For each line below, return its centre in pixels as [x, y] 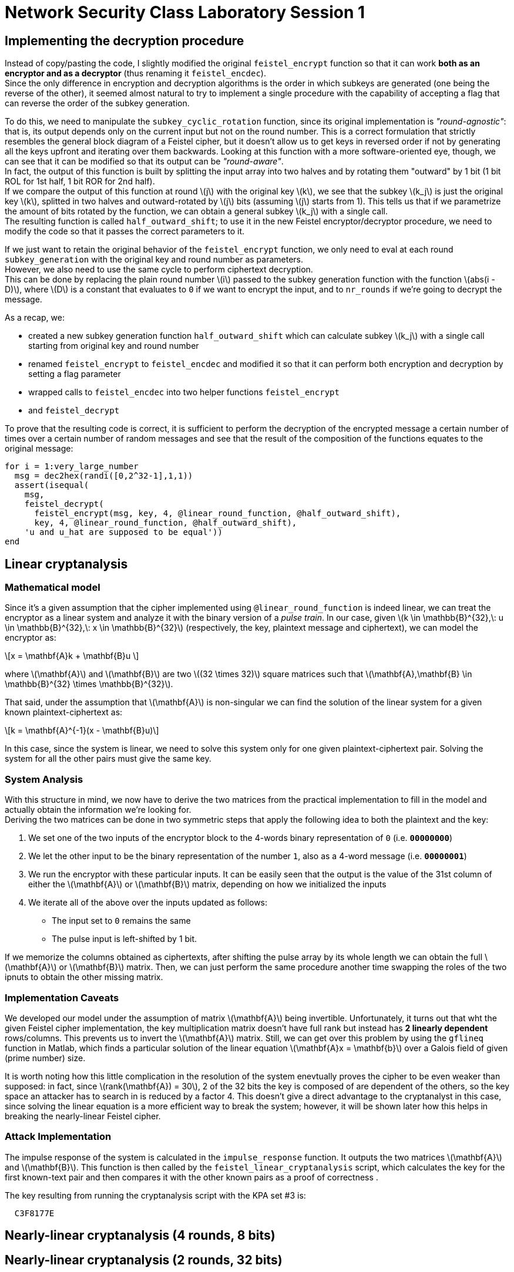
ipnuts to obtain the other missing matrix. [84, 977]
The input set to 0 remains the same [121, 921]
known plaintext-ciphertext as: [64, 712]
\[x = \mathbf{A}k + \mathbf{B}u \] [72, 656]
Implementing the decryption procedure [125, 41]
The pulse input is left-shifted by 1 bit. [125, 939]
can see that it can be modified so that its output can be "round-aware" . [144, 161]
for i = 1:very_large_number [72, 467]
